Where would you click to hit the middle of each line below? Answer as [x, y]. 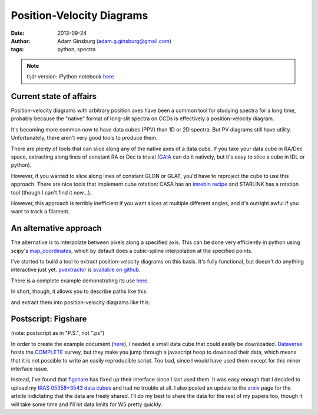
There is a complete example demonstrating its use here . [80, 281]
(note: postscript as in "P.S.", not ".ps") [58, 333]
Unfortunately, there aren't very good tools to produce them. [84, 138]
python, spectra [77, 50]
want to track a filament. [40, 212]
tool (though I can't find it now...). [51, 192]
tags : [17, 50]
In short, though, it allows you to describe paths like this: [79, 291]
